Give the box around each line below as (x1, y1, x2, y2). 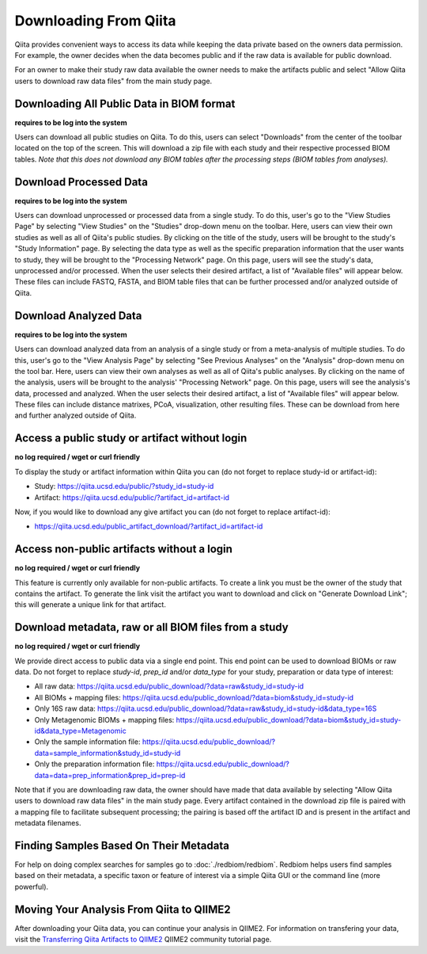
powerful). (14, 882, 49, 891)
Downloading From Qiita (14, 12, 177, 29)
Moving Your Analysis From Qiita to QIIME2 (14, 902, 231, 916)
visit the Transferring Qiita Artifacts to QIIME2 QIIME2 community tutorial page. (14, 935, 272, 944)
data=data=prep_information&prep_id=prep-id (34, 770, 186, 780)
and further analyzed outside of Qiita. (14, 410, 137, 420)
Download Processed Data (14, 175, 148, 189)
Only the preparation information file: (34, 759, 155, 769)
